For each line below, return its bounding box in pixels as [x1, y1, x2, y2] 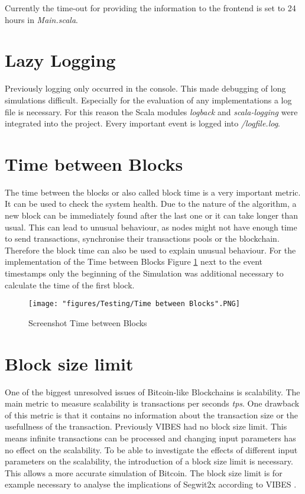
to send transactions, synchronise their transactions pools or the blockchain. [5, 232, 280, 245]
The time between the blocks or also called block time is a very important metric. [5, 186, 301, 198]
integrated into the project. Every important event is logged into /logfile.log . [5, 117, 281, 129]
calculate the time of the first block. [5, 278, 135, 291]
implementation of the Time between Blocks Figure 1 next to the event [5, 255, 263, 268]
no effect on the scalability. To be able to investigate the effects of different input [5, 443, 298, 456]
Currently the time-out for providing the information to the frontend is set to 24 [5, 2, 296, 14]
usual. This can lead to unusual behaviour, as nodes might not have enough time [5, 220, 297, 233]
